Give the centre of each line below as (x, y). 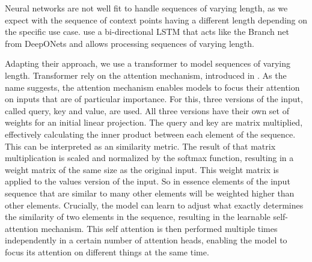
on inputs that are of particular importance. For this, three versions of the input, (154, 99)
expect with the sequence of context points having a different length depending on (156, 20)
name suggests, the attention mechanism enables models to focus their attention (152, 87)
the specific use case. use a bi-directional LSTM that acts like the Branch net (147, 32)
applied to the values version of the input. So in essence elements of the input (148, 181)
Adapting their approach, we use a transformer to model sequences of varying (148, 63)
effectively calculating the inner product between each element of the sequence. (150, 134)
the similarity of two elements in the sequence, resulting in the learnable (138, 217)
